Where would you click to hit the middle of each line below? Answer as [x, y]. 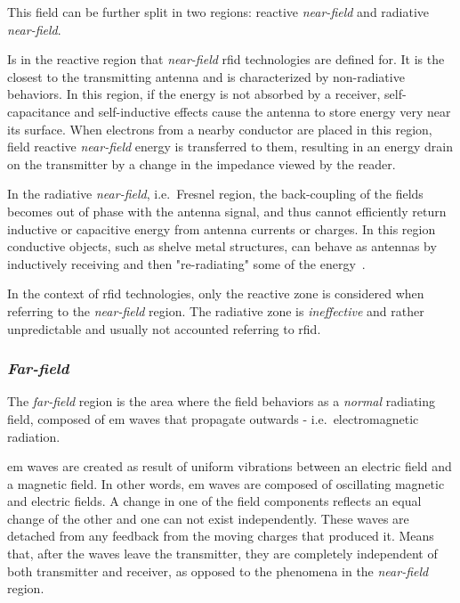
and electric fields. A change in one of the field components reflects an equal [214, 501]
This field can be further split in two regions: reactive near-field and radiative [218, 12]
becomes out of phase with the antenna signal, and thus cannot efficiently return [227, 211]
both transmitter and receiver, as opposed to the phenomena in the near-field [218, 570]
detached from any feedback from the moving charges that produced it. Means [221, 536]
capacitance [39, 111]
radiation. [34, 436]
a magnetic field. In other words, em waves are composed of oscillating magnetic [226, 483]
